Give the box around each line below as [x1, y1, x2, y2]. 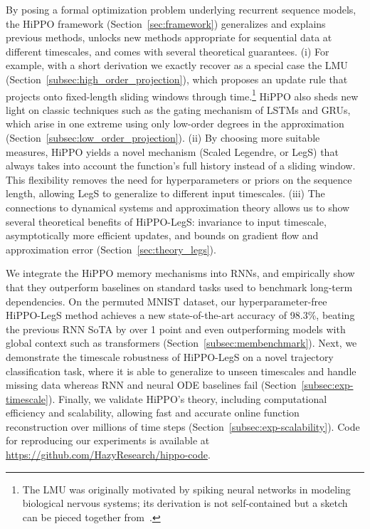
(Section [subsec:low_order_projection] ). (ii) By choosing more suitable [6, 130, 320, 145]
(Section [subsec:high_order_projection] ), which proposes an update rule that [6, 71, 348, 86]
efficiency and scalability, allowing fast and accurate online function [6, 405, 300, 420]
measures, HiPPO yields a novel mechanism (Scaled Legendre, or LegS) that [6, 144, 339, 159]
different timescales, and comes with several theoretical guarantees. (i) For [6, 43, 329, 58]
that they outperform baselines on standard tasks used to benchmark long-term [6, 279, 353, 294]
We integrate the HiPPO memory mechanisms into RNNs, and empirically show [6, 266, 355, 281]
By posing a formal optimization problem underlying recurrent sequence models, [6, 2, 356, 16]
